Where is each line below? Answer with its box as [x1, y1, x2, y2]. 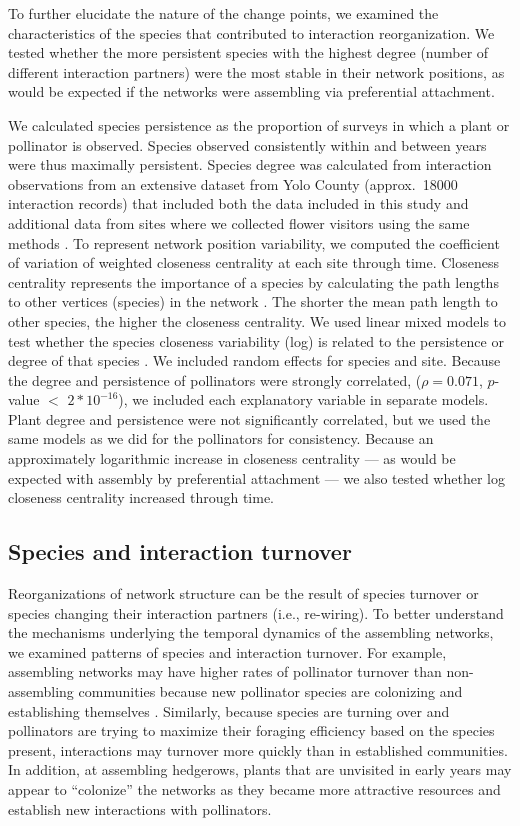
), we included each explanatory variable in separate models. [118, 389, 489, 410]
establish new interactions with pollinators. [8, 798, 272, 819]
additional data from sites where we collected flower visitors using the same [8, 212, 470, 233]
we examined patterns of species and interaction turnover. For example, [8, 641, 447, 662]
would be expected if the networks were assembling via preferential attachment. [8, 81, 495, 102]
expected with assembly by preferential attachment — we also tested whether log [8, 467, 505, 488]
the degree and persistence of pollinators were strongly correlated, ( [8, 369, 422, 390]
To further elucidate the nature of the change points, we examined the [8, 3, 439, 23]
